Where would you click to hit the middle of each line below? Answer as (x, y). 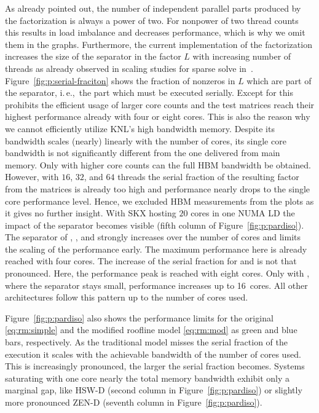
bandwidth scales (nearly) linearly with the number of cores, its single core (146, 140)
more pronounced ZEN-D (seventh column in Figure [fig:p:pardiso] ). (134, 402)
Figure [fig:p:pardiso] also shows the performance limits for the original (139, 317)
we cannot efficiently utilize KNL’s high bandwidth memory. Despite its (140, 128)
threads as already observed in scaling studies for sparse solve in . (129, 68)
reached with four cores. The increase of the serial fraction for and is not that (151, 261)
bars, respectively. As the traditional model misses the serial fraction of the (146, 342)
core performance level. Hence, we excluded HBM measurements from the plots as (159, 201)
